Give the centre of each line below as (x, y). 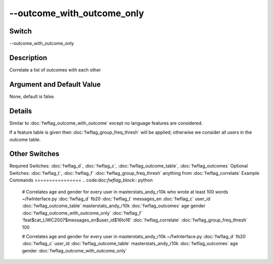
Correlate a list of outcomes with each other (55, 70)
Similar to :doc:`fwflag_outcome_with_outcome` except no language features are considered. (106, 123)
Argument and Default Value (55, 84)
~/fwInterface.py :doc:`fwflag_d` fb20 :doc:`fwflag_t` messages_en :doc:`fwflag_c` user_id (116, 199)
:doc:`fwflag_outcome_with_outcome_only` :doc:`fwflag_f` (82, 213)
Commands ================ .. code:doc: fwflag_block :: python (81, 180)
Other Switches (34, 154)
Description (28, 58)
